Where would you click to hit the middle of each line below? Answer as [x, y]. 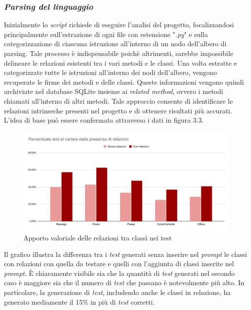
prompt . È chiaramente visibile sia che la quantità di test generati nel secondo [119, 273]
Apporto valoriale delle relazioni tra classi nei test [98, 238]
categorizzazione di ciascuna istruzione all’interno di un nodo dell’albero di [115, 44]
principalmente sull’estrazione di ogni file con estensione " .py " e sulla [106, 34]
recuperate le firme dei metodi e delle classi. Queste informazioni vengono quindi [124, 82]
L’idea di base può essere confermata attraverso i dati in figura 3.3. [104, 120]
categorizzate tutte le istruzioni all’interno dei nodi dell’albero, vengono [110, 72]
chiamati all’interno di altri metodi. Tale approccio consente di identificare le [118, 100]
